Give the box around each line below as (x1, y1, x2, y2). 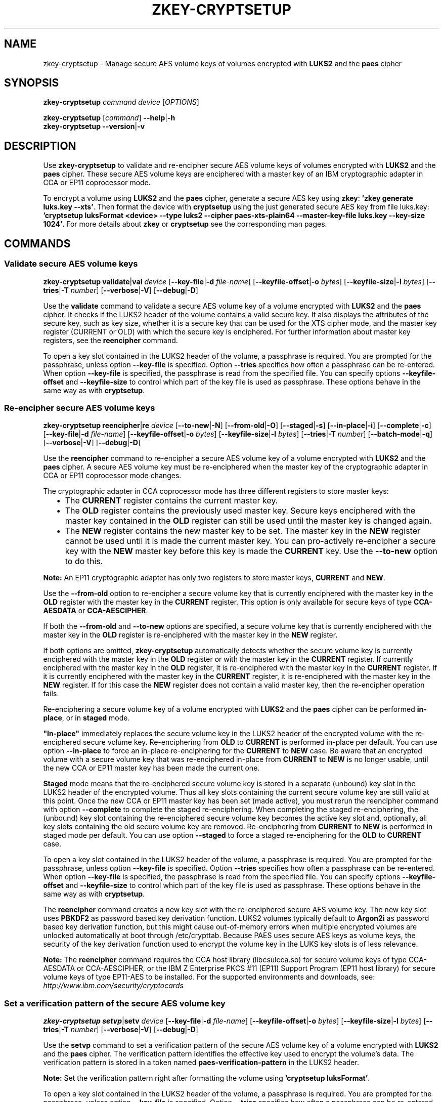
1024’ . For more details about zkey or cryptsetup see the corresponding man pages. (43, 220, 327, 229)
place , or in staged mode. (43, 713, 130, 723)
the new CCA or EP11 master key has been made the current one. (43, 764, 260, 773)
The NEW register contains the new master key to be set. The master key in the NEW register (65, 526, 421, 536)
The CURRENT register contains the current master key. (65, 495, 278, 506)
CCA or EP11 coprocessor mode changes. (43, 471, 182, 480)
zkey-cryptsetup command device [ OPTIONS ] (43, 98, 199, 107)
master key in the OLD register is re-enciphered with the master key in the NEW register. (43, 630, 338, 640)
